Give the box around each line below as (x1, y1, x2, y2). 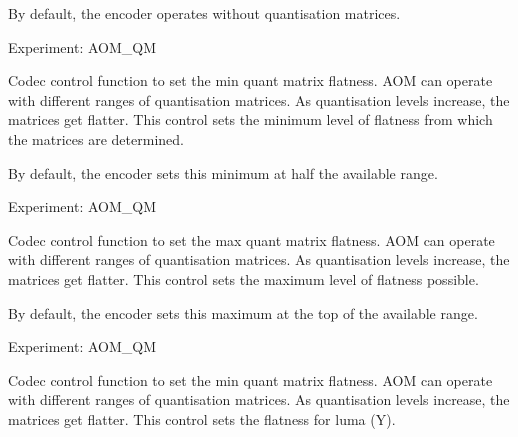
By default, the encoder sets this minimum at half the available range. (8, 162, 438, 183)
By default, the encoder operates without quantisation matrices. (8, 3, 401, 23)
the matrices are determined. (8, 128, 184, 149)
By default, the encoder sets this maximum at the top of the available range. (8, 302, 478, 323)
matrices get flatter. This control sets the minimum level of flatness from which (8, 109, 493, 130)
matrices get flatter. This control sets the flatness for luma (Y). (8, 408, 396, 429)
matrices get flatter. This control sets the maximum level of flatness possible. (8, 268, 479, 289)
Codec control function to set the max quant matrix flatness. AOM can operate (8, 229, 495, 250)
